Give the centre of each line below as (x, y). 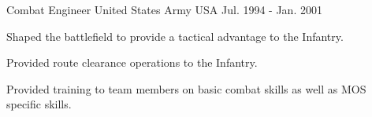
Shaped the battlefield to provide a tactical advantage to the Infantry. (175, 36)
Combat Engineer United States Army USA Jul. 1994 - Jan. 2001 (164, 9)
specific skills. (39, 104)
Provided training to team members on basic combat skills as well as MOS (186, 88)
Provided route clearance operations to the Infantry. (132, 62)
